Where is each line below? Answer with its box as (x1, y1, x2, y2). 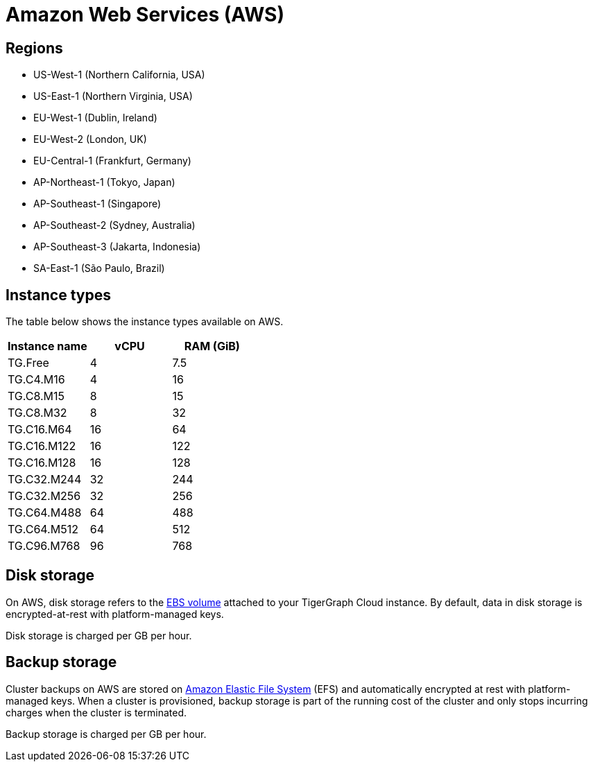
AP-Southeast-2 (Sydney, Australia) (33, 219, 196, 232)
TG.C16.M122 (8, 439, 76, 454)
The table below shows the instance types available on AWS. (6, 316, 284, 328)
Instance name (8, 339, 87, 354)
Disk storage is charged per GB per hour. (6, 629, 192, 641)
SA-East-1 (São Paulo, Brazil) (33, 262, 165, 275)
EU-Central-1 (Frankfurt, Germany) (33, 155, 191, 167)
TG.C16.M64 (8, 422, 72, 437)
